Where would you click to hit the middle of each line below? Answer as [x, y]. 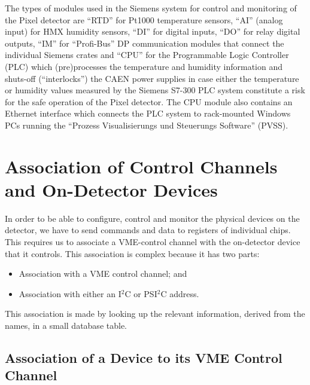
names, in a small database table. [66, 325]
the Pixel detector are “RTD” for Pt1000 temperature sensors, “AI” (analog [144, 19]
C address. [180, 293]
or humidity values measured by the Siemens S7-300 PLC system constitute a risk [155, 90]
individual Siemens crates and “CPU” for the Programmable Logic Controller [147, 55]
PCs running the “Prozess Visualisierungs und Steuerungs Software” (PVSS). [147, 125]
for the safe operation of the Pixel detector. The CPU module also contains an [149, 101]
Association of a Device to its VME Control [144, 357]
